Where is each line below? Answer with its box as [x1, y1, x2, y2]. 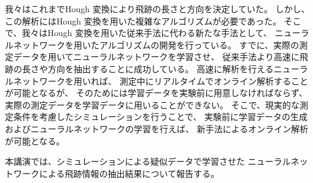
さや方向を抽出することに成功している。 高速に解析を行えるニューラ [30, 62, 308, 75]
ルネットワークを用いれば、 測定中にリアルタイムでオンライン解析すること [5, 74, 309, 87]
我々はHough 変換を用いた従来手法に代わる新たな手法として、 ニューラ [21, 26, 309, 39]
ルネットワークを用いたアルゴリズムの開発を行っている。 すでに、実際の [5, 38, 299, 51]
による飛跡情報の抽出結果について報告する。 [39, 166, 220, 179]
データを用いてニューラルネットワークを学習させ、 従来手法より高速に [13, 50, 299, 63]
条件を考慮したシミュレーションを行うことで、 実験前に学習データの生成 [13, 110, 308, 123]
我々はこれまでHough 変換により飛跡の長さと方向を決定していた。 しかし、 [5, 2, 310, 15]
